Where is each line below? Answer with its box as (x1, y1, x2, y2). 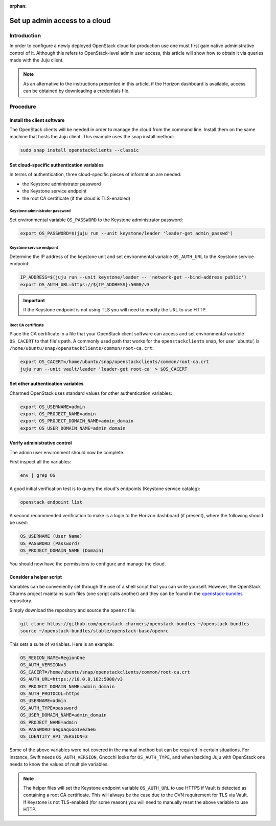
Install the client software (9, 117, 65, 123)
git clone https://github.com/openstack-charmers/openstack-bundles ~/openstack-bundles (20, 621, 250, 627)
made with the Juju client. (9, 57, 64, 63)
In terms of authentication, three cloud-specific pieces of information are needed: (9, 172, 181, 178)
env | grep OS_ (20, 473, 58, 478)
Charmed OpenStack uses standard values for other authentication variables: (9, 390, 172, 396)
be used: (9, 520, 28, 526)
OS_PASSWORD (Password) (20, 540, 80, 546)
